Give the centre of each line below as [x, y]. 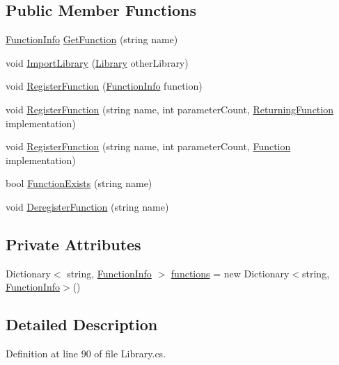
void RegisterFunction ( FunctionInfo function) [104, 86]
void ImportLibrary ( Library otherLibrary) [97, 62]
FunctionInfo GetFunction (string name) [92, 39]
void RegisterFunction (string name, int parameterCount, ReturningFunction [169, 109]
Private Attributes [73, 244]
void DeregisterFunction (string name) [87, 206]
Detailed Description [82, 324]
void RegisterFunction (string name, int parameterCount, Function [148, 146]
